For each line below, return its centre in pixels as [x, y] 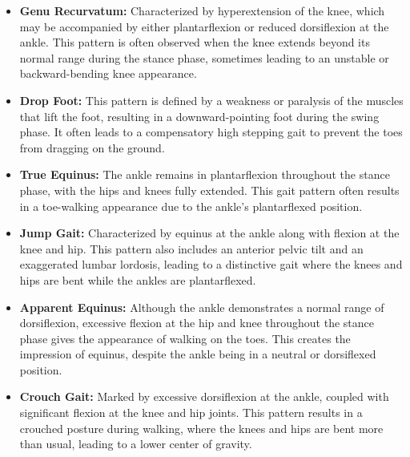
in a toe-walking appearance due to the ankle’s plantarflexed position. [191, 206]
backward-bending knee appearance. [108, 73]
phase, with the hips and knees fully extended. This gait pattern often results [209, 190]
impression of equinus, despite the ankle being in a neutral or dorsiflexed [198, 354]
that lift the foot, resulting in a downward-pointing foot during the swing [199, 116]
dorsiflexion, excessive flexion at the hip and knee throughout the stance [197, 323]
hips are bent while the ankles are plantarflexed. [138, 279]
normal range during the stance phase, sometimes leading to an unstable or [204, 57]
